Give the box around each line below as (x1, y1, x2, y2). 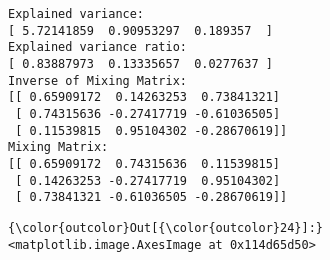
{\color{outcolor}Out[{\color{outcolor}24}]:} (8, 220, 323, 235)
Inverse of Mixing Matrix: (8, 73, 187, 88)
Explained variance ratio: (8, 40, 187, 55)
